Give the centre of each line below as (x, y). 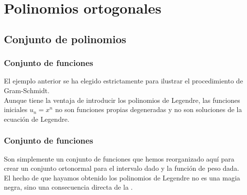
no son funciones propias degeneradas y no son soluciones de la (148, 109)
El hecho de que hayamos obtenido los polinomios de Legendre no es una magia (122, 177)
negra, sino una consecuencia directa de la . (68, 187)
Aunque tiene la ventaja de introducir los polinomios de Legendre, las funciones (122, 100)
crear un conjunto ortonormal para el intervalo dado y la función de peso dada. (122, 168)
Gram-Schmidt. (27, 90)
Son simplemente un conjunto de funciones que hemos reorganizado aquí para (119, 158)
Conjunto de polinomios (65, 39)
